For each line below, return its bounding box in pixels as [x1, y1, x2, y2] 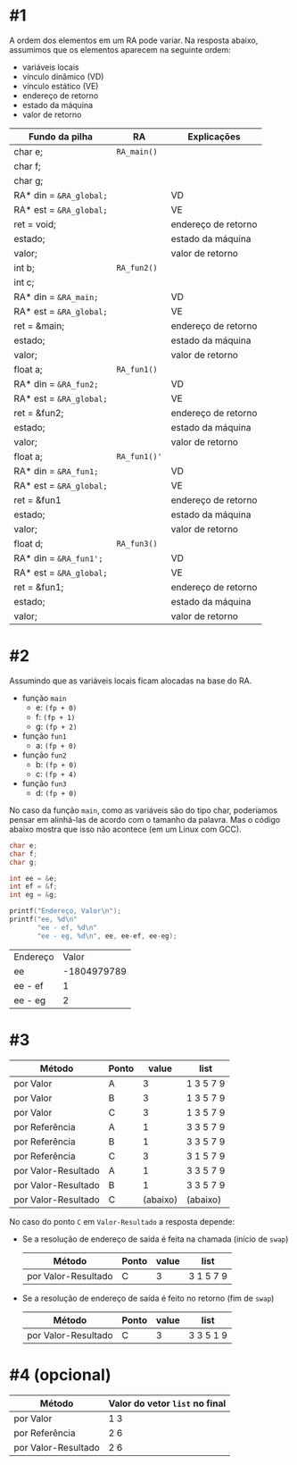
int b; [13, 261, 35, 273]
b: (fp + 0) [35, 758, 78, 769]
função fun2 [21, 749, 67, 760]
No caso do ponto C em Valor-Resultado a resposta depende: [9, 1216, 235, 1226]
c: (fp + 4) [35, 768, 78, 779]
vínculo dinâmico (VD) [21, 71, 104, 81]
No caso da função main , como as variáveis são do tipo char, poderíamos [9, 805, 278, 816]
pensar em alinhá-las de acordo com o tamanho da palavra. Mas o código [9, 814, 281, 825]
